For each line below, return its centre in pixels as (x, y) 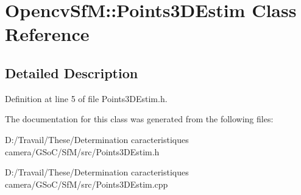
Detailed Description (72, 72)
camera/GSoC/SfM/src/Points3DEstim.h (82, 151)
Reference (47, 34)
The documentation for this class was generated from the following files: (139, 119)
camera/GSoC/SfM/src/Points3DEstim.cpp (87, 184)
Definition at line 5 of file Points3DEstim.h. (86, 98)
